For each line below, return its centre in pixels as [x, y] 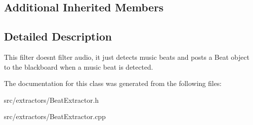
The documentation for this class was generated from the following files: [113, 83]
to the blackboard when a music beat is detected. [79, 66]
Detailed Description [58, 36]
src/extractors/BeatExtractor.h [51, 100]
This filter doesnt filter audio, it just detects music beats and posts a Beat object [127, 57]
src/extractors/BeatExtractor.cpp [55, 116]
